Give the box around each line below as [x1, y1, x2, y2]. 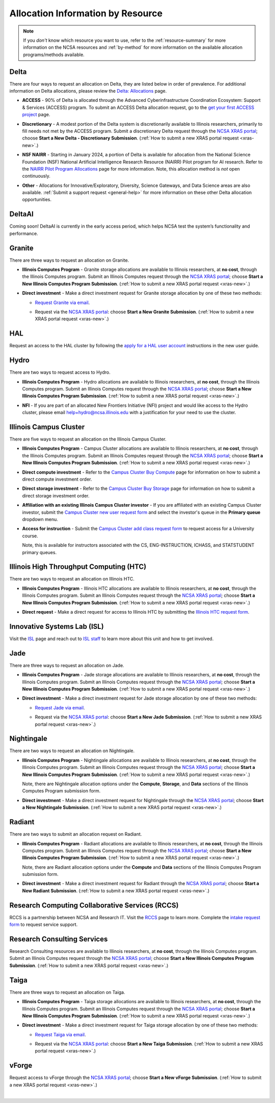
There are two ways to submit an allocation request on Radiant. [9, 831, 142, 837]
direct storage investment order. [22, 492, 90, 499]
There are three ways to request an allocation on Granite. [9, 257, 129, 263]
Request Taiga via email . [35, 1031, 86, 1037]
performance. [9, 230, 38, 236]
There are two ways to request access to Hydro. [9, 369, 111, 375]
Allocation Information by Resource [9, 8, 163, 19]
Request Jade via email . [35, 704, 85, 710]
